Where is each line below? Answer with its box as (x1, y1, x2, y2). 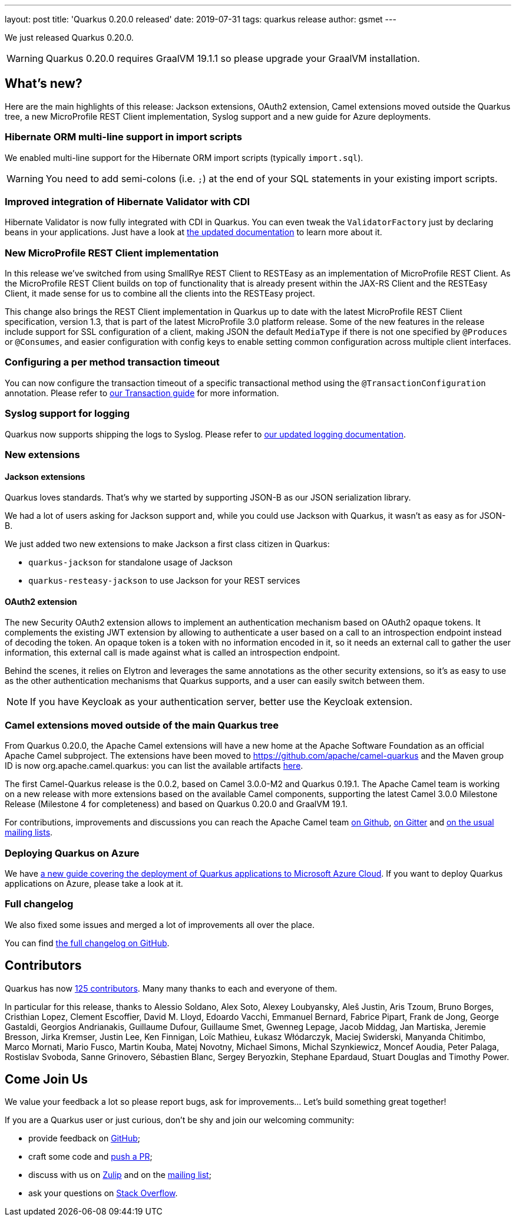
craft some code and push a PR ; (28, 1151, 153, 1162)
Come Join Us (5, 1071, 88, 1087)
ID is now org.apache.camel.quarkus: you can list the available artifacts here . (5, 761, 303, 771)
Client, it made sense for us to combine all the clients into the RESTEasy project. (5, 288, 315, 299)
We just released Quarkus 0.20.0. (5, 32, 134, 42)
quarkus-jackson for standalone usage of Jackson (28, 557, 233, 568)
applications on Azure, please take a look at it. (5, 878, 183, 888)
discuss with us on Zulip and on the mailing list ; (28, 1170, 211, 1180)
